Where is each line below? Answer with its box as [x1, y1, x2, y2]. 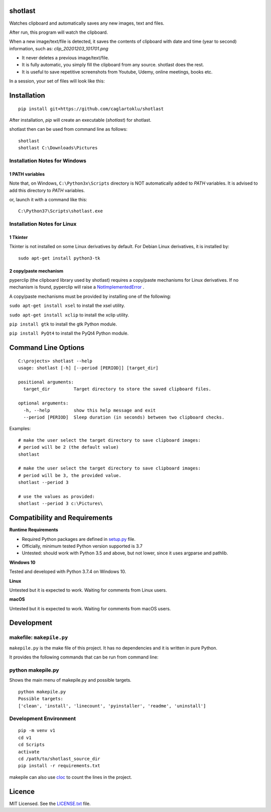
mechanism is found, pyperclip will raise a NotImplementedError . [9, 284, 145, 290]
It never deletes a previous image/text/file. [22, 55, 109, 61]
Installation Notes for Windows [9, 157, 87, 164]
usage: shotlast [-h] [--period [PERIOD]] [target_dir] [18, 365, 159, 371]
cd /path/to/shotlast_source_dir [18, 756, 100, 762]
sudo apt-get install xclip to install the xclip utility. [9, 312, 129, 318]
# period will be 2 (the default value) [18, 444, 119, 450]
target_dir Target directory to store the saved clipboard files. [23, 386, 212, 392]
